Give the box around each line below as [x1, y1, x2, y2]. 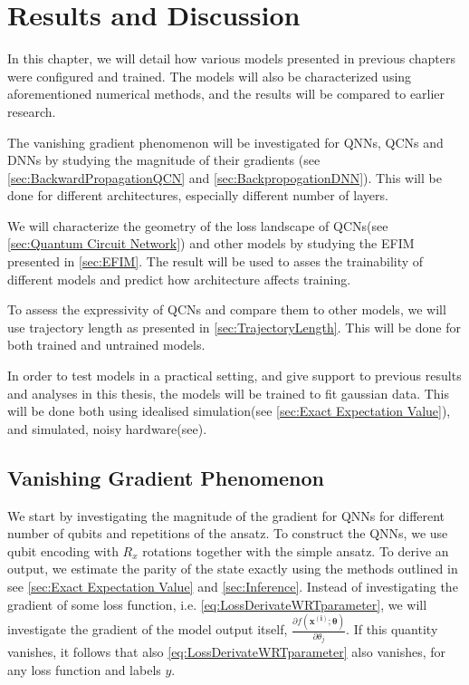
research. [7, 101, 56, 121]
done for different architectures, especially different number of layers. [7, 186, 388, 205]
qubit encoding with [7, 541, 119, 560]
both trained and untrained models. [7, 335, 206, 354]
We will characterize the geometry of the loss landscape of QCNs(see [7, 216, 388, 235]
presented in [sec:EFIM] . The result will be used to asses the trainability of [7, 252, 424, 271]
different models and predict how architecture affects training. [7, 269, 351, 288]
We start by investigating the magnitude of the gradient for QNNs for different [7, 506, 445, 525]
